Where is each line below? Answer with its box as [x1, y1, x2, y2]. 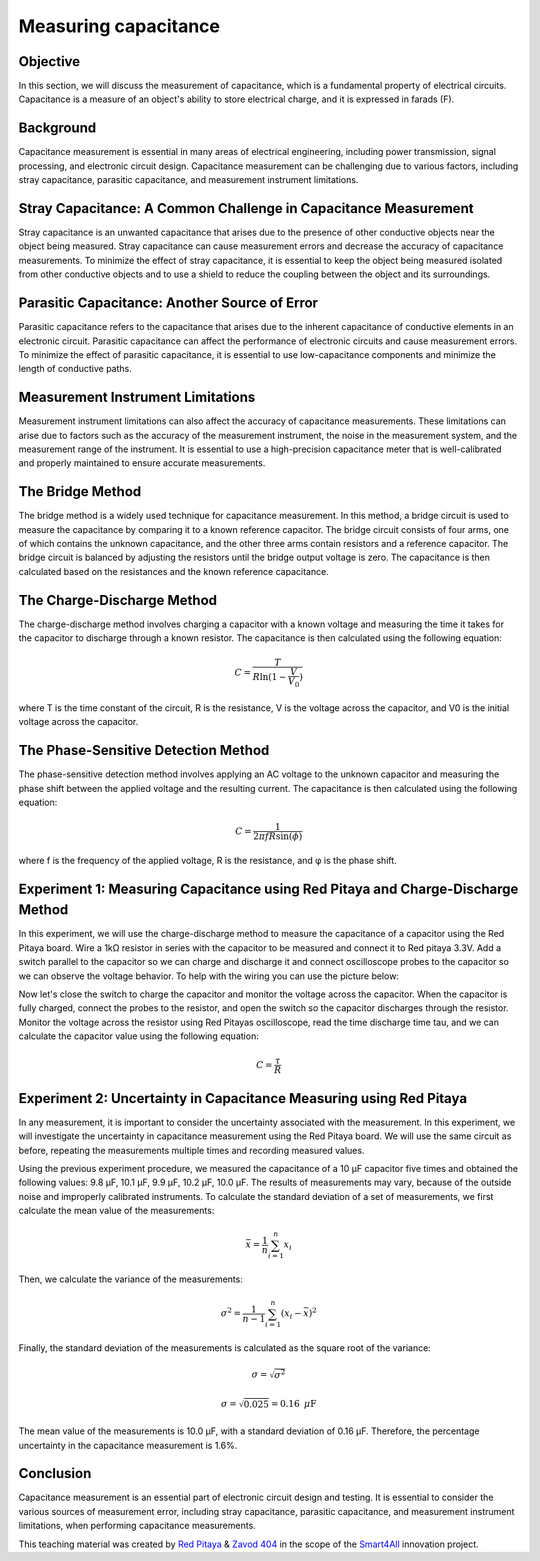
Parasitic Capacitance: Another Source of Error [18, 295, 319, 312]
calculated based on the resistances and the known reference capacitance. [18, 565, 329, 577]
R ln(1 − [252, 671, 287, 683]
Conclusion [18, 1465, 92, 1482]
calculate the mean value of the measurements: [18, 1205, 215, 1217]
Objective [18, 53, 81, 70]
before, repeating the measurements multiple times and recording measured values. [18, 1144, 365, 1156]
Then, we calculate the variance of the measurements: [18, 1273, 244, 1285]
